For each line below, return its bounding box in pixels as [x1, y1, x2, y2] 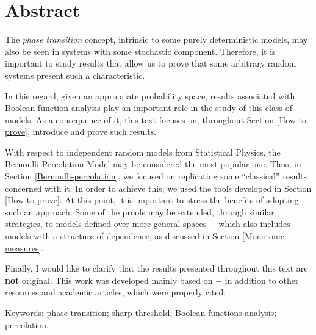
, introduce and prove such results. [27, 125, 157, 138]
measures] [5, 241, 41, 254]
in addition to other [224, 273, 299, 286]
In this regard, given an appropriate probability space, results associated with [5, 89, 295, 102]
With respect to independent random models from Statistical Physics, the [5, 145, 281, 158]
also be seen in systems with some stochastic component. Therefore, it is [5, 45, 276, 57]
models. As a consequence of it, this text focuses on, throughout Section [5, 113, 275, 126]
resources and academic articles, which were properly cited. [5, 286, 226, 298]
